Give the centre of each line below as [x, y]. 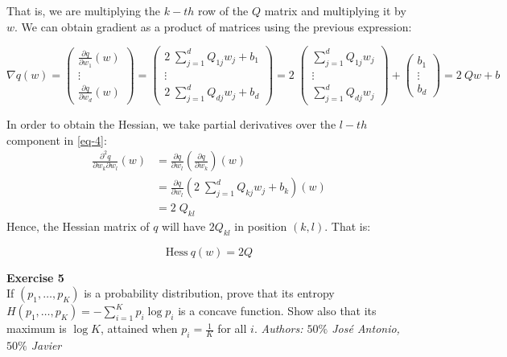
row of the [223, 10]
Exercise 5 [35, 277]
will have [184, 226]
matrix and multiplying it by [335, 10]
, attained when [139, 328]
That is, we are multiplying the [84, 10]
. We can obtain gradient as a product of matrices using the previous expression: [213, 26]
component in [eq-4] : [57, 140]
